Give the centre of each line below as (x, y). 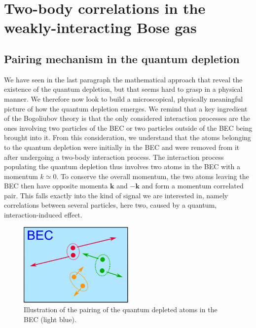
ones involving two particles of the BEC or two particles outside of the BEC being (128, 128)
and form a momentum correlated (193, 186)
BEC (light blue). (50, 319)
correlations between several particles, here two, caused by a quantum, (110, 205)
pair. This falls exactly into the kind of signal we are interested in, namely (116, 195)
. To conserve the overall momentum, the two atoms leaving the (153, 176)
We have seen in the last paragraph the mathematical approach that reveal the (123, 79)
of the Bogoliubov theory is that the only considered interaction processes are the (127, 118)
